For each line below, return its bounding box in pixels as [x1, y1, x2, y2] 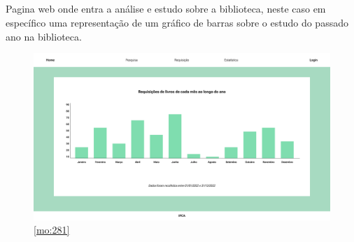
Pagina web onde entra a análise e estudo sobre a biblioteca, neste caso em [6, 1, 326, 16]
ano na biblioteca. [6, 29, 82, 43]
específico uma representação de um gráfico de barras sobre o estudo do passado [6, 15, 348, 29]
